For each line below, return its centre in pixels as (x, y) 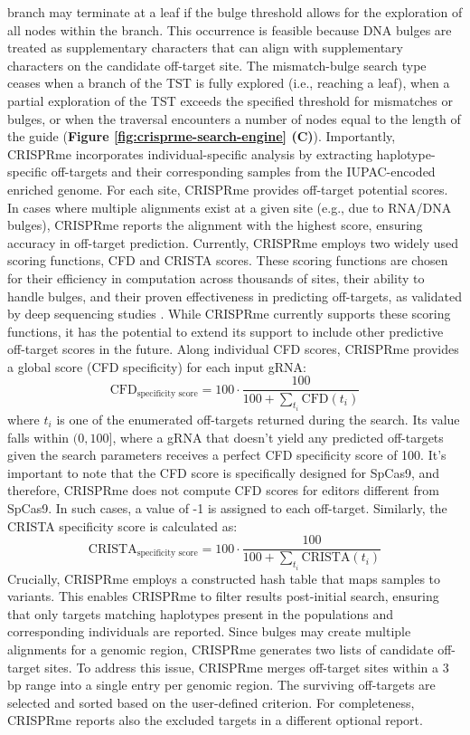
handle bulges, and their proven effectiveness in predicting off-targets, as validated (235, 296)
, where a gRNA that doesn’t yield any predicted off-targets (278, 437)
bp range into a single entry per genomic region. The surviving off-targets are (221, 685)
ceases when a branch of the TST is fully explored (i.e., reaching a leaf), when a (229, 83)
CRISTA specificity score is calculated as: (122, 525)
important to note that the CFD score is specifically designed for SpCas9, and (224, 472)
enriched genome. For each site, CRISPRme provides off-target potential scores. (228, 189)
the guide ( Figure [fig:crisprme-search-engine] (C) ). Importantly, (202, 136)
